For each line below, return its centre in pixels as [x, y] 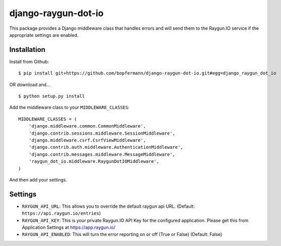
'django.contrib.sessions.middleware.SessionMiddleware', [102, 133]
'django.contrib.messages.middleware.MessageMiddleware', [102, 154]
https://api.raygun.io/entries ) [61, 213]
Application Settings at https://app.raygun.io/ [69, 227]
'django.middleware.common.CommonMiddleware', [87, 126]
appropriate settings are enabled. [44, 35]
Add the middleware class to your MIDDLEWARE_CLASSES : [69, 107]
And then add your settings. [38, 179]
